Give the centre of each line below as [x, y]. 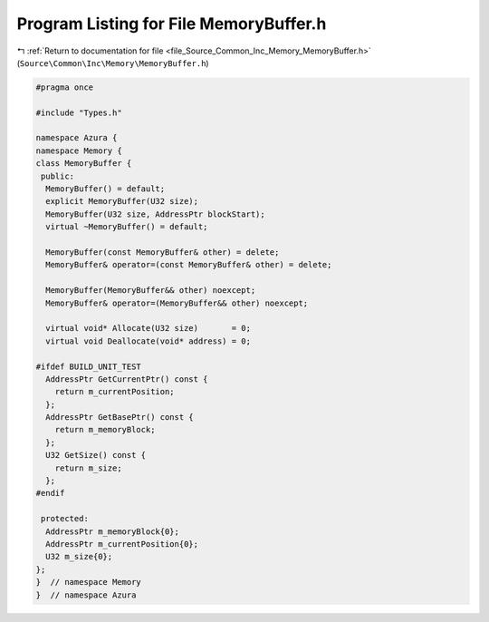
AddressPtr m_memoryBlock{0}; [113, 531]
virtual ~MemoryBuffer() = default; [127, 227]
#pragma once [65, 87]
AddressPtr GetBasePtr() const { [120, 418]
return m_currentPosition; [115, 392]
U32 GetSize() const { [96, 455]
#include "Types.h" [79, 112]
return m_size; [88, 468]
